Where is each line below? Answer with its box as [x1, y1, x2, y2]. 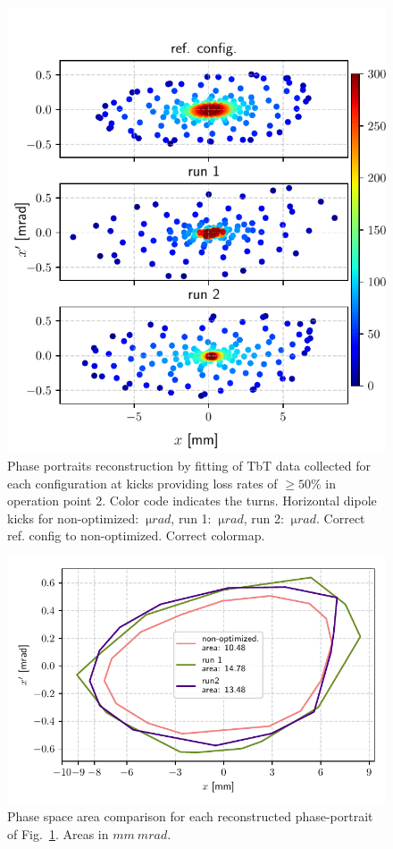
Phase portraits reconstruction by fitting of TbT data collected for [7, 456, 372, 475]
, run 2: [243, 508, 284, 527]
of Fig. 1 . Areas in [7, 825, 109, 844]
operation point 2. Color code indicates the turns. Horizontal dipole [7, 491, 377, 510]
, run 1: [171, 508, 212, 527]
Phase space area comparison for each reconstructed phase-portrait [7, 807, 373, 826]
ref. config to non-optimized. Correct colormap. [7, 526, 265, 545]
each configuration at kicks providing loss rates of [7, 473, 278, 492]
